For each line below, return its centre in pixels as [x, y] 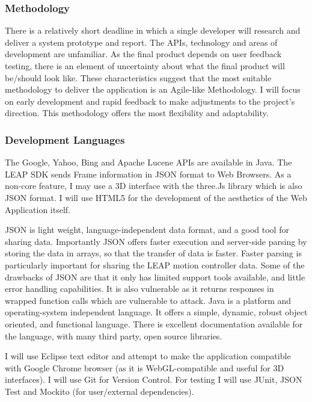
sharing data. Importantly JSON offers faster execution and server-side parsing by [156, 241]
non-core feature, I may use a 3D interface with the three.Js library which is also [154, 186]
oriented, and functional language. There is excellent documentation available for [154, 323]
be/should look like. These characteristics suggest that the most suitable [138, 77]
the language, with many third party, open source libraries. [114, 336]
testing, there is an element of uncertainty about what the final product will [145, 66]
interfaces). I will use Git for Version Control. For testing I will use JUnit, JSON [154, 379]
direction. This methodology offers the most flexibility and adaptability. [137, 113]
